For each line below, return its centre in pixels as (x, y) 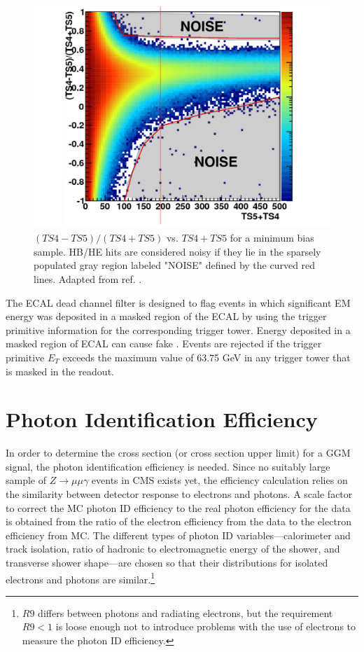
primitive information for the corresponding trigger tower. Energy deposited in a (178, 330)
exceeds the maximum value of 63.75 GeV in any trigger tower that (206, 357)
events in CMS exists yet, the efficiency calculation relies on (219, 480)
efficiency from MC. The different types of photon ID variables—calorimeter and (178, 535)
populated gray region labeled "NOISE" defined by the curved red (175, 265)
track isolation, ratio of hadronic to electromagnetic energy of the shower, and (173, 549)
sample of (26, 480)
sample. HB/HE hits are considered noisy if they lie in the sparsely (177, 251)
